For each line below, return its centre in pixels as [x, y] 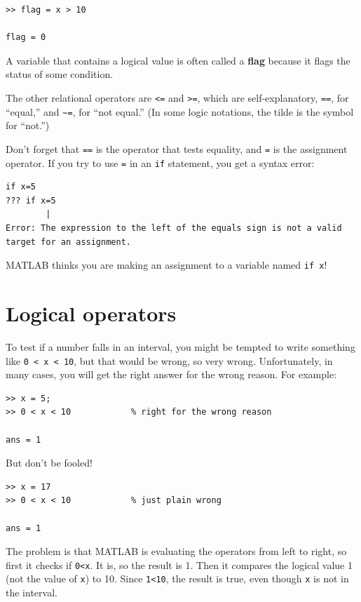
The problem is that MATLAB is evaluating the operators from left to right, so [176, 551]
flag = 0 [26, 38]
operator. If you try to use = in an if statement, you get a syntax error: [160, 162]
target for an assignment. [68, 242]
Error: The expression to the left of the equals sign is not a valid [174, 228]
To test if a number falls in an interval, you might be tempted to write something [180, 346]
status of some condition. [60, 74]
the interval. [32, 593]
